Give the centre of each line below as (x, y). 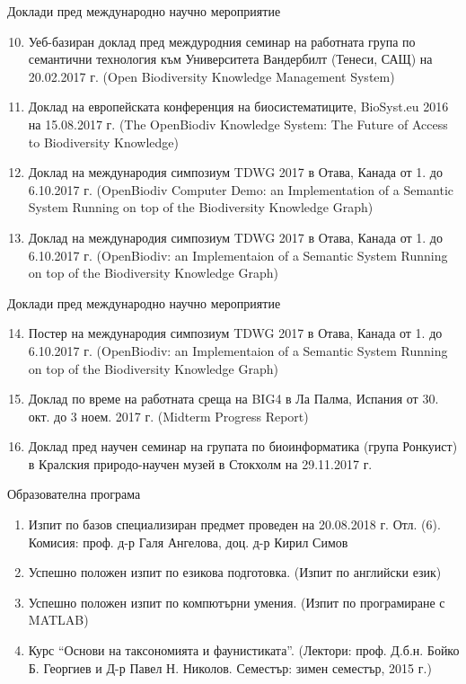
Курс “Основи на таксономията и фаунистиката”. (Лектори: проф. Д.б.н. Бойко (244, 650)
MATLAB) (58, 620)
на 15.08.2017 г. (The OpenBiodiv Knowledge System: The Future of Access (238, 124)
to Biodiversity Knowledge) (103, 142)
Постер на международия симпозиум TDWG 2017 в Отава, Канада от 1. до (235, 333)
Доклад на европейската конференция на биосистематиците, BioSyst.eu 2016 (238, 107)
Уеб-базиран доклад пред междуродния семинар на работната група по (222, 41)
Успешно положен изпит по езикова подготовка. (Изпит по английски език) (235, 572)
